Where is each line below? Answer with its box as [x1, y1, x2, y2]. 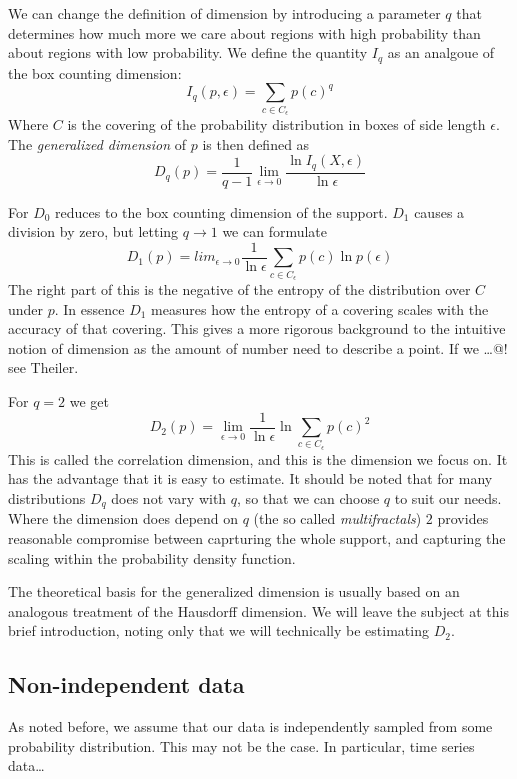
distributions [8, 487, 86, 508]
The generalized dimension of [8, 133, 187, 154]
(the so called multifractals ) [253, 508, 422, 529]
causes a [414, 201, 465, 222]
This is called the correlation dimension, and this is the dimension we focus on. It [8, 448, 508, 469]
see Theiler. [8, 357, 79, 378]
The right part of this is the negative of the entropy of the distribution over [8, 279, 471, 300]
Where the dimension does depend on [8, 508, 239, 529]
